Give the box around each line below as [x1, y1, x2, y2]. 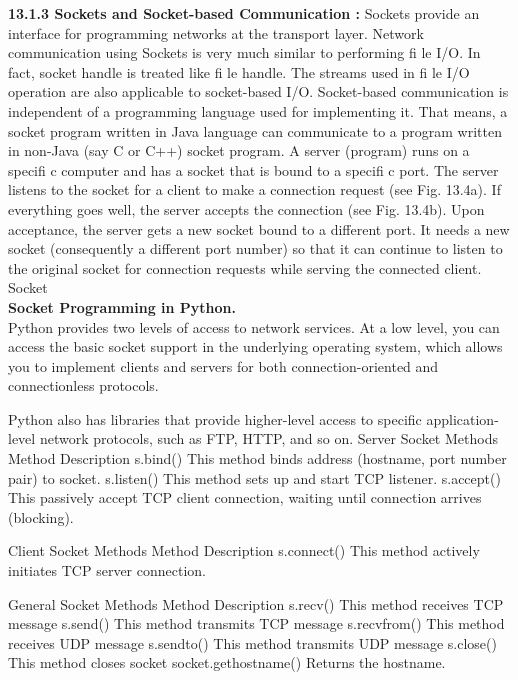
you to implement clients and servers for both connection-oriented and [8, 355, 439, 376]
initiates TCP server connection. [8, 560, 206, 581]
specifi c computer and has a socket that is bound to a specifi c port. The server [8, 159, 499, 180]
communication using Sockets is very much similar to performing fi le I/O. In [8, 42, 481, 63]
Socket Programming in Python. [8, 296, 236, 317]
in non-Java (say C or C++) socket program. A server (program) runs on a [8, 140, 470, 161]
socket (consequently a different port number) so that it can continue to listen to [8, 238, 503, 259]
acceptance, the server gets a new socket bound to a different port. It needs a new [8, 218, 510, 239]
